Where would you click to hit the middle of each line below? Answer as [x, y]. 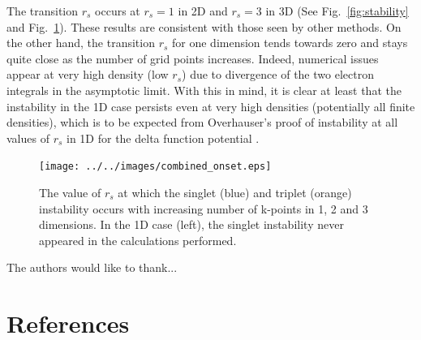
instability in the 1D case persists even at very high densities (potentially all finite [211, 106]
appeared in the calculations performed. [138, 240]
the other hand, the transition [81, 43]
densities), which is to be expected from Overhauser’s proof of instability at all [202, 122]
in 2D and [203, 11]
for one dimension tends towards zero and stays [290, 43]
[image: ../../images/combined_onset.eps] [155, 167]
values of [28, 138]
